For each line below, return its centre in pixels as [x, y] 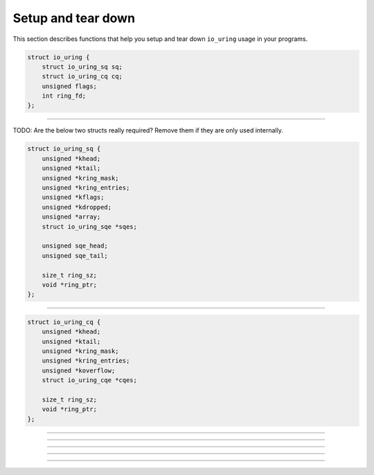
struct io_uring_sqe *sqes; [90, 226]
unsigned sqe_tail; [75, 256]
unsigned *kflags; [73, 197]
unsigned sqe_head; [75, 246]
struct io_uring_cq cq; [82, 77]
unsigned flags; [69, 86]
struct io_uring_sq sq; [82, 67]
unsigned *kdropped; [77, 207]
